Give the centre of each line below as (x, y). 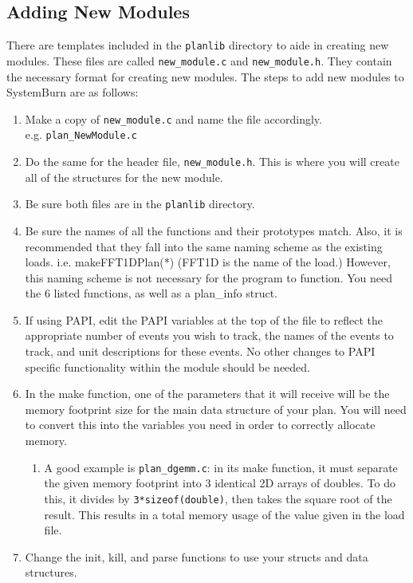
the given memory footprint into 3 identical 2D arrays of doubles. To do (220, 483)
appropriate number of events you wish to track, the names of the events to (209, 335)
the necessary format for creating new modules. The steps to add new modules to (205, 76)
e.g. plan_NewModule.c (81, 134)
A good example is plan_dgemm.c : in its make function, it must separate (221, 467)
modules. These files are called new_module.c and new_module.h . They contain (199, 60)
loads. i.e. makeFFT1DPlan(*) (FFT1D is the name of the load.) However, (208, 262)
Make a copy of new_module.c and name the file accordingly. (173, 118)
